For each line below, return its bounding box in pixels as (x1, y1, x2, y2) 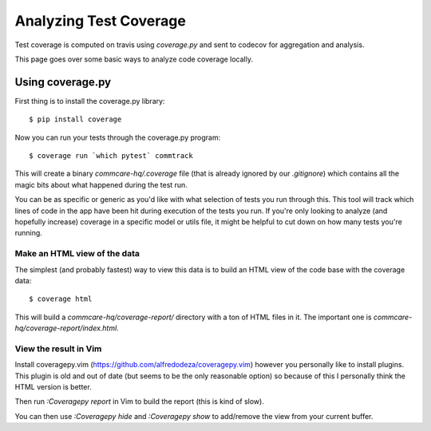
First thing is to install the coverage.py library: (14, 96, 165, 105)
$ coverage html (29, 295, 93, 303)
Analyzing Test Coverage (14, 12, 187, 30)
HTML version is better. (14, 382, 92, 391)
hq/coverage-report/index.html (14, 323, 117, 333)
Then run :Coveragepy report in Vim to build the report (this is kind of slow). (14, 397, 265, 406)
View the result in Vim (14, 343, 102, 354)
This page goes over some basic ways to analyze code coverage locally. (14, 54, 253, 64)
